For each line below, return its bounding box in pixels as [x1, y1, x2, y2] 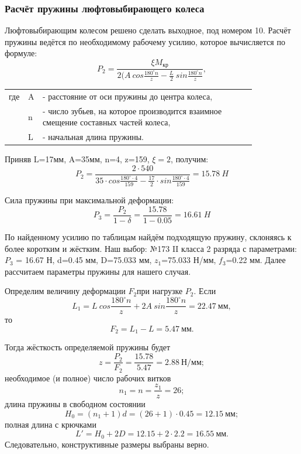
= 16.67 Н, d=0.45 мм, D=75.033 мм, [16, 254, 152, 266]
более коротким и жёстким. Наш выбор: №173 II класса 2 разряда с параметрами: [5, 242, 297, 254]
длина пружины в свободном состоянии [5, 398, 146, 410]
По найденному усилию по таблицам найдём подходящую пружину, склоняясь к [5, 230, 292, 243]
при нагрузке [137, 285, 183, 297]
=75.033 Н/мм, [161, 254, 216, 266]
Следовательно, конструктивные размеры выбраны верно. [5, 438, 209, 450]
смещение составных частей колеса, [42, 116, 171, 128]
